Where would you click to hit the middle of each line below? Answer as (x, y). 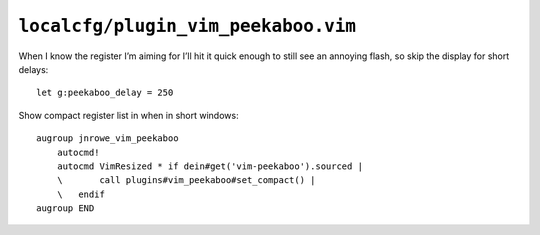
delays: (33, 69)
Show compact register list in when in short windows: (128, 115)
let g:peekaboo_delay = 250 (105, 93)
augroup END (65, 208)
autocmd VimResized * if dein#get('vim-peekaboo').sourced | (210, 166)
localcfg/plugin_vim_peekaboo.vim (187, 26)
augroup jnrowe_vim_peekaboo (107, 138)
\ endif (80, 194)
